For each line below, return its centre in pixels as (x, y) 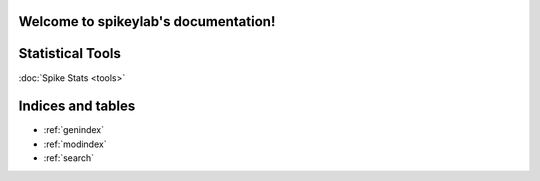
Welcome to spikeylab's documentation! (147, 21)
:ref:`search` (69, 158)
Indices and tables (77, 106)
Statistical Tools (70, 53)
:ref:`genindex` (74, 130)
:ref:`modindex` (75, 144)
